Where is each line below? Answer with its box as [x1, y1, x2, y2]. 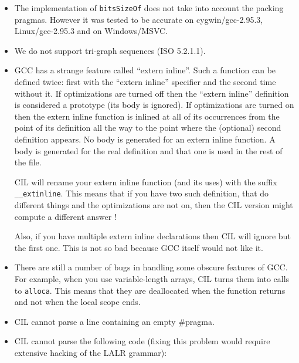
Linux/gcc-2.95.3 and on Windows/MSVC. [14, 25, 168, 37]
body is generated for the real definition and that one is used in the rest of [14, 144, 283, 157]
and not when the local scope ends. [14, 296, 141, 308]
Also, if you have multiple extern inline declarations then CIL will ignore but [14, 230, 291, 242]
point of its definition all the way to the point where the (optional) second [14, 121, 281, 134]
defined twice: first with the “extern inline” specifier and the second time [14, 76, 276, 88]
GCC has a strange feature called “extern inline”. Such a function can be [14, 64, 276, 76]
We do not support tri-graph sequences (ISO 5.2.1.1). [14, 44, 206, 56]
